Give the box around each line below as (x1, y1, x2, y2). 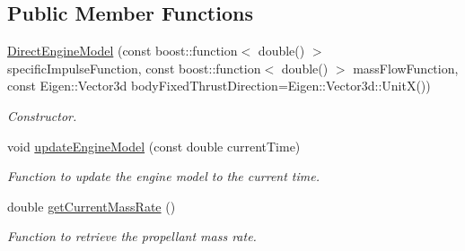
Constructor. (7, 106, 77, 125)
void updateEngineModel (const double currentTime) (7, 136, 301, 155)
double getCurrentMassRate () (7, 196, 176, 215)
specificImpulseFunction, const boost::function (7, 58, 261, 77)
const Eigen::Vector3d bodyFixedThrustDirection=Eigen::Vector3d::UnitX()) (7, 76, 431, 95)
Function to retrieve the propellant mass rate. (7, 227, 257, 246)
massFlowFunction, (353, 58, 459, 77)
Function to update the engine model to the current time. (7, 167, 320, 186)
